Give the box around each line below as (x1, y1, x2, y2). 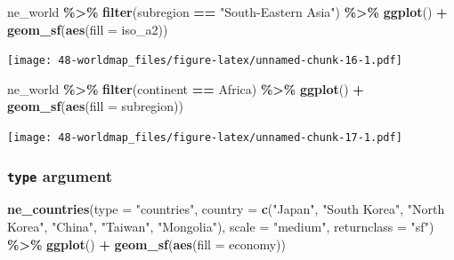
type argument (7, 164, 113, 186)
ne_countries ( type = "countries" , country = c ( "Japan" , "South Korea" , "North (7, 200, 445, 218)
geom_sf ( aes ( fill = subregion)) (7, 97, 183, 115)
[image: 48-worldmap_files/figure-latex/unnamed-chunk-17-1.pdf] (7, 131, 402, 145)
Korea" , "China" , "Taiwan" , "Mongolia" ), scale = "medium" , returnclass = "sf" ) (7, 217, 434, 236)
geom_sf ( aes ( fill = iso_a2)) (7, 20, 168, 38)
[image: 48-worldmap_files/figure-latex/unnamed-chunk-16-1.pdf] (7, 54, 402, 67)
